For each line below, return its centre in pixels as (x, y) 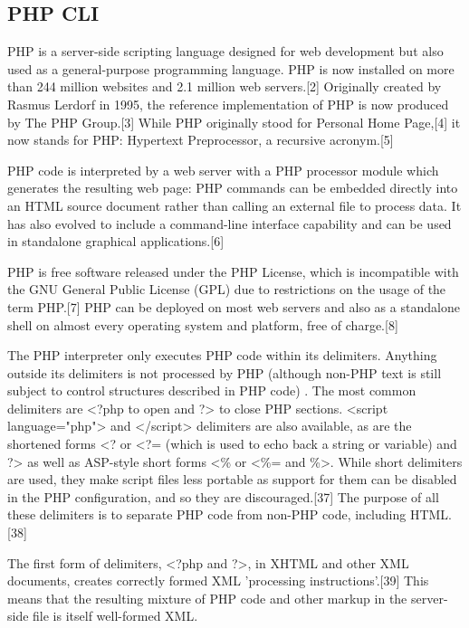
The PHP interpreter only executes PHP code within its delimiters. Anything (222, 355)
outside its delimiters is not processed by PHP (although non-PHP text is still (225, 372)
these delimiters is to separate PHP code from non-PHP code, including (207, 514)
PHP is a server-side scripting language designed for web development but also (225, 51)
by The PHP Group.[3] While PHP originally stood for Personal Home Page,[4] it (234, 122)
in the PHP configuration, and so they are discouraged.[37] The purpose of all (223, 496)
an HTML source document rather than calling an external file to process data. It (234, 205)
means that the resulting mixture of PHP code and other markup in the (207, 598)
